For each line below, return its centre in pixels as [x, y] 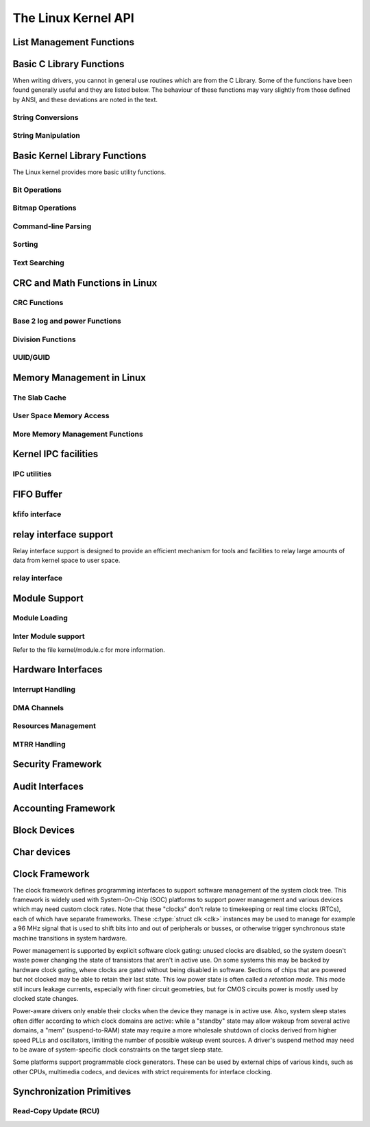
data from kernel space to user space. [66, 560]
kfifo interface [37, 514]
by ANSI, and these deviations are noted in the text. [85, 99]
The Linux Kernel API [74, 18]
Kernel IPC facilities [56, 454]
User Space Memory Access [61, 416]
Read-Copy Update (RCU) [56, 1111]
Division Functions [45, 339]
